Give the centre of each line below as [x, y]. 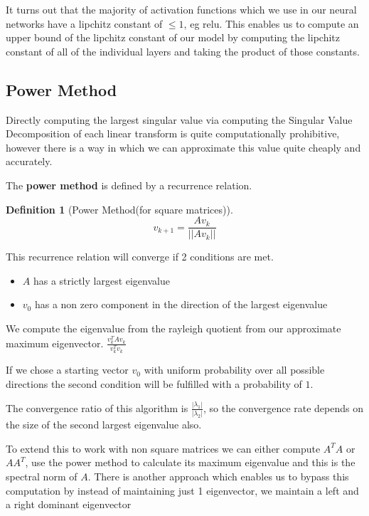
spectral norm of [42, 476]
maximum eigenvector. [55, 343]
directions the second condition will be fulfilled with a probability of [154, 383]
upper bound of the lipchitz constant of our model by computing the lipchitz [173, 37]
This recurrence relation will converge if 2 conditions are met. [140, 257]
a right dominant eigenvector [69, 504]
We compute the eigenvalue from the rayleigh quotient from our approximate [173, 328]
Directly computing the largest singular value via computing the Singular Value [179, 119]
